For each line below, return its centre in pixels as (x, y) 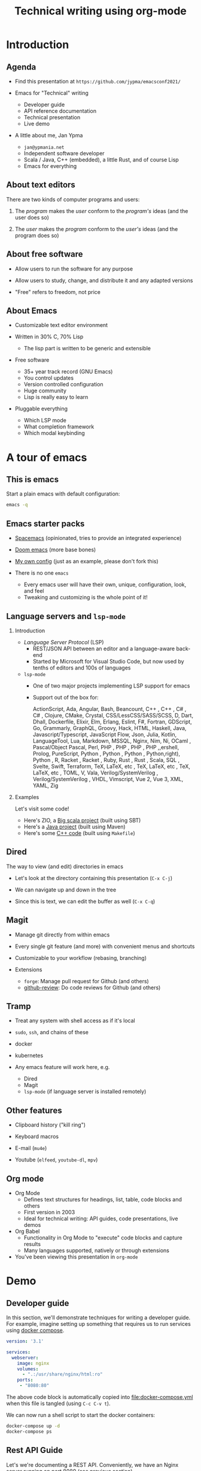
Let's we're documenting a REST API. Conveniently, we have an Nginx (92, 1464)
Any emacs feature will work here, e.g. (62, 1067)
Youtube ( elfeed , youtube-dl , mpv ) (56, 1160)
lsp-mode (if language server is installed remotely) (85, 1092)
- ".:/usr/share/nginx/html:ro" (62, 1374)
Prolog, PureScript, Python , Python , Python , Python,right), (106, 753)
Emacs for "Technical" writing (51, 93)
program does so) (37, 235)
